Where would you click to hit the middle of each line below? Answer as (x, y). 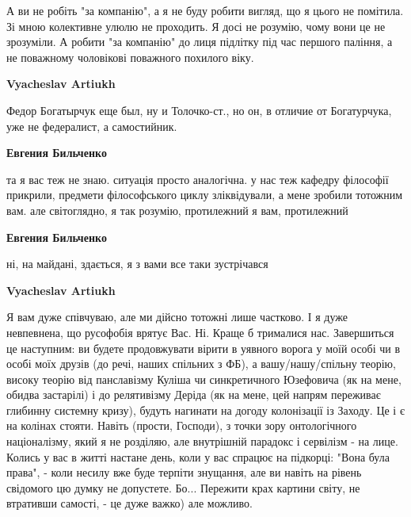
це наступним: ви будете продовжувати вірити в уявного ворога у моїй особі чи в (204, 348)
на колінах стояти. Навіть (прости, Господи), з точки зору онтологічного (182, 425)
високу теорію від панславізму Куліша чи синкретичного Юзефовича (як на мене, (204, 379)
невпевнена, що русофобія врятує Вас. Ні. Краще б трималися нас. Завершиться (200, 332)
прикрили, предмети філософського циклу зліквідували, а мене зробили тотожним (205, 195)
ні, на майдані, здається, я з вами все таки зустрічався (137, 264)
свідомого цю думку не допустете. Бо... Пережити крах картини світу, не (183, 487)
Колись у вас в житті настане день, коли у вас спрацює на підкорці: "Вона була (198, 456)
